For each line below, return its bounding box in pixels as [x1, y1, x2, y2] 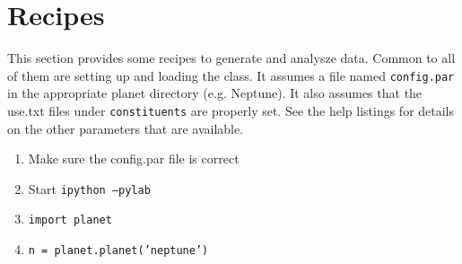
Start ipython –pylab [28, 179, 151, 198]
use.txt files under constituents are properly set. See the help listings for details [7, 101, 455, 119]
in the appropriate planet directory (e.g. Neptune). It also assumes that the [7, 84, 423, 102]
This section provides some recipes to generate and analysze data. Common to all [7, 48, 456, 67]
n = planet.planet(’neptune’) [28, 244, 209, 258]
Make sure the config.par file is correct [28, 149, 240, 168]
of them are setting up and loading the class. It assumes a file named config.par [7, 66, 455, 84]
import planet [28, 214, 112, 227]
